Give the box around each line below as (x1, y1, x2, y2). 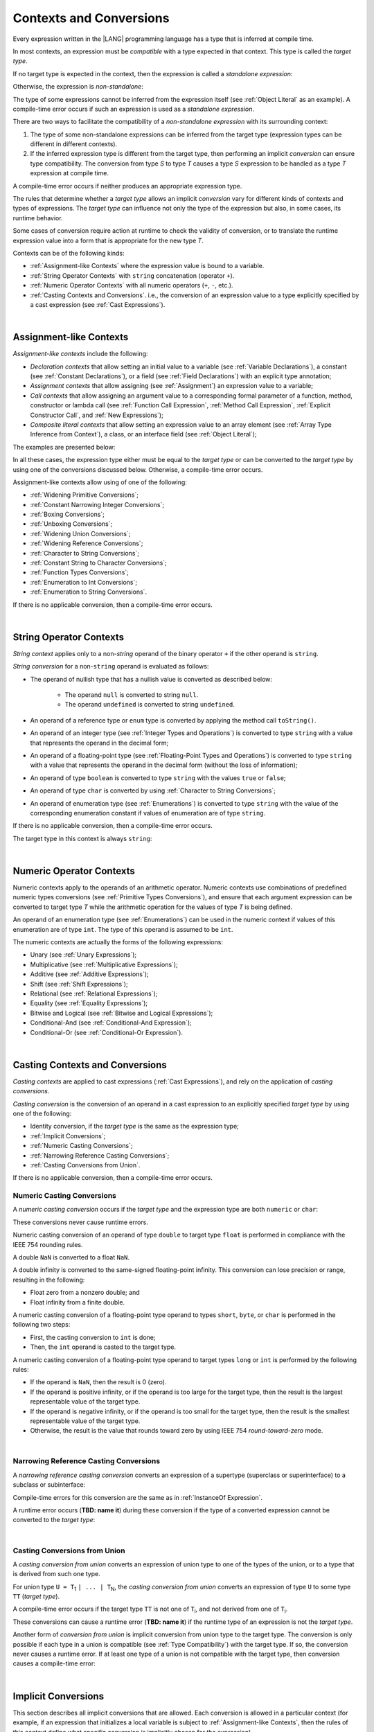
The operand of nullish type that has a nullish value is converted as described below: (30, 675, 273, 683)
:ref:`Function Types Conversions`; (30, 568, 130, 576)
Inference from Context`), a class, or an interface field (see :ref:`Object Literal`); (30, 430, 257, 439)
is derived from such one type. (12, 1570, 100, 1578)
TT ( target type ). (12, 1592, 60, 1600)
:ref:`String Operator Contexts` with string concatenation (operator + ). (30, 271, 235, 280)
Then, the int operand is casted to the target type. (30, 1343, 177, 1351)
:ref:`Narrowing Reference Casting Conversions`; (30, 1151, 170, 1160)
